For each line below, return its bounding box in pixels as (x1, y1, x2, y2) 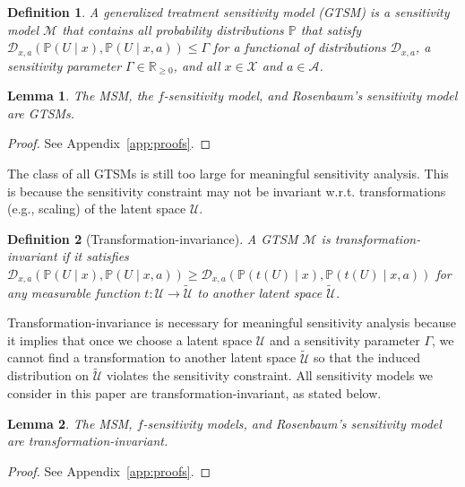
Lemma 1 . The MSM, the (7, 86, 153, 105)
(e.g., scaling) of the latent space (7, 199, 186, 218)
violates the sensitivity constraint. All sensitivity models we (106, 366, 434, 385)
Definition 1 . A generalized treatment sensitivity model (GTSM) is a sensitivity (7, 3, 450, 21)
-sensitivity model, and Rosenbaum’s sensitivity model (163, 86, 458, 105)
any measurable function (7, 283, 141, 301)
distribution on (7, 366, 90, 385)
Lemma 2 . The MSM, (7, 413, 133, 432)
